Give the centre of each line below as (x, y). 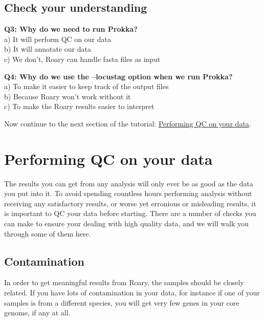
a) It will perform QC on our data (58, 39)
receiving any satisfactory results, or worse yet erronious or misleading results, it (130, 203)
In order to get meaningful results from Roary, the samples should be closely (124, 282)
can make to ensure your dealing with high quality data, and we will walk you (126, 223)
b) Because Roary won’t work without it (68, 96)
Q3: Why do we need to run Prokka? (71, 29)
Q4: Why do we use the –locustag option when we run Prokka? (118, 76)
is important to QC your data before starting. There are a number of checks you (130, 213)
